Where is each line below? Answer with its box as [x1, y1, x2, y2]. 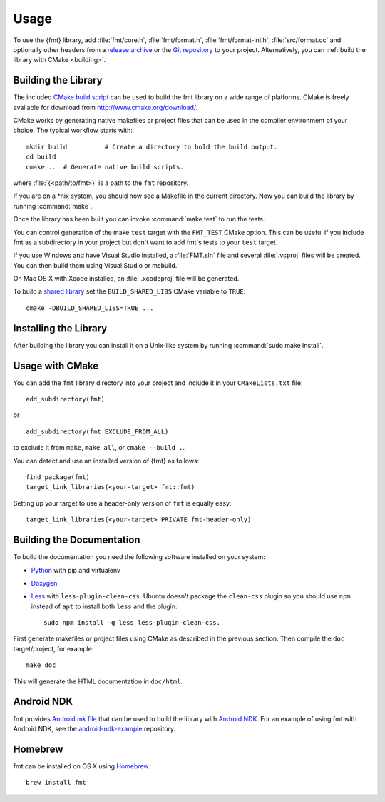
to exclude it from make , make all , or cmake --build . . [13, 443, 185, 452]
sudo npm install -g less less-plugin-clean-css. [43, 618, 221, 627]
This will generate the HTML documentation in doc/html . [13, 677, 183, 686]
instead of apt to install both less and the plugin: [31, 602, 178, 611]
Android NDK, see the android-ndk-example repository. [13, 724, 176, 733]
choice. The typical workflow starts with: [13, 126, 133, 135]
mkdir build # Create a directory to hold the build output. [26, 143, 278, 151]
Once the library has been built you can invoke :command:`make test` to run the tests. [13, 215, 265, 224]
